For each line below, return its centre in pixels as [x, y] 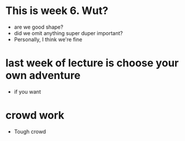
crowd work [35, 116]
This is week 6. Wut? [57, 11]
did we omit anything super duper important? [68, 33]
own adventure [43, 76]
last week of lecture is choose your [92, 63]
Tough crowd [30, 131]
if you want [28, 91]
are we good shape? [39, 27]
